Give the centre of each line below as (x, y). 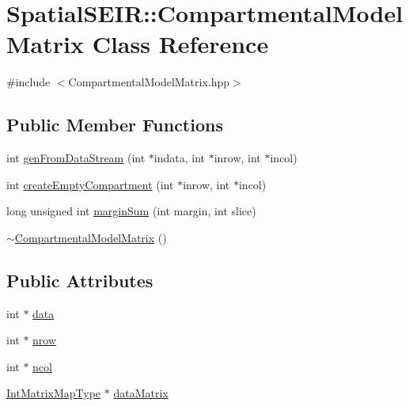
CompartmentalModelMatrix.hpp (149, 82)
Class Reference (180, 44)
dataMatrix (141, 393)
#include (28, 82)
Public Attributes (80, 280)
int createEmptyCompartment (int (90, 184)
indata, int (179, 158)
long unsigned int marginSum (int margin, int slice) (131, 211)
